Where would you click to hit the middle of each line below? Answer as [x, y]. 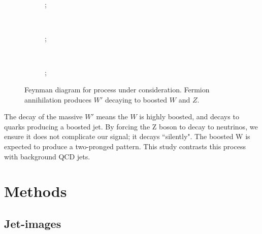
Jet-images [33, 223]
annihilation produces [58, 99]
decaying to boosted [136, 99]
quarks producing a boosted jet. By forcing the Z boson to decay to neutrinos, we [131, 126]
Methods [36, 191]
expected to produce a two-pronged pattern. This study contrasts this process [125, 146]
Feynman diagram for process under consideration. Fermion [117, 89]
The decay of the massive [43, 116]
